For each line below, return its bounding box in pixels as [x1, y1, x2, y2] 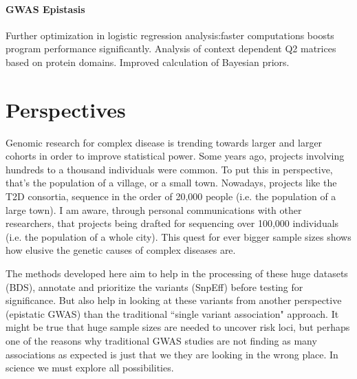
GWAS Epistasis [6, 1, 85, 16]
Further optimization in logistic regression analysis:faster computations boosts [6, 28, 334, 42]
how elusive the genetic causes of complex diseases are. [6, 243, 236, 257]
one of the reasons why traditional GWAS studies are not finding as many [6, 334, 317, 348]
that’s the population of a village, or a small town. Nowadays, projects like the [6, 175, 337, 190]
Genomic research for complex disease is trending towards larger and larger [6, 135, 323, 149]
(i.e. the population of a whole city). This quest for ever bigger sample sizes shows [6, 229, 351, 243]
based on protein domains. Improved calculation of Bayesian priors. [6, 54, 290, 69]
